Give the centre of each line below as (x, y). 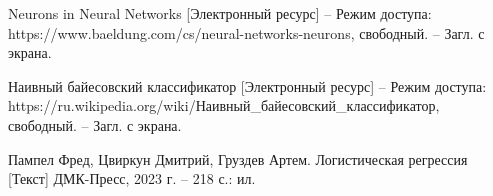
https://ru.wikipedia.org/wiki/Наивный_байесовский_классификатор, (224, 105)
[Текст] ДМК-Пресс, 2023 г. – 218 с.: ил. (132, 178)
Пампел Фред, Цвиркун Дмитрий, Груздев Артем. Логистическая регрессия (238, 158)
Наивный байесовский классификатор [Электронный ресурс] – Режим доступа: (247, 85)
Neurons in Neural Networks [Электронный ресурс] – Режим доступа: (220, 13)
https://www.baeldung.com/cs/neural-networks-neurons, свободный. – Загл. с (246, 32)
